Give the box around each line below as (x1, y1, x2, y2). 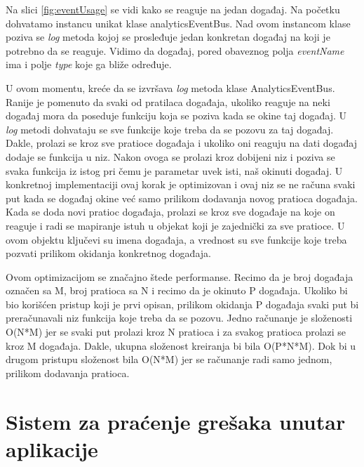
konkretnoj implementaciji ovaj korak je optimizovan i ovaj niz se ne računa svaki (6, 177, 356, 192)
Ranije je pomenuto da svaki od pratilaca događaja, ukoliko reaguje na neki (6, 94, 330, 109)
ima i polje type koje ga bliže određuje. (6, 57, 172, 72)
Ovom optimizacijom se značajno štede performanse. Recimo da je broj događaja (6, 269, 353, 284)
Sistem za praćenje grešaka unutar (6, 407, 346, 435)
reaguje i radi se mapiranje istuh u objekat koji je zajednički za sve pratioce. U (6, 218, 345, 232)
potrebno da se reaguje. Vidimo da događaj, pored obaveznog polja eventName (6, 43, 344, 58)
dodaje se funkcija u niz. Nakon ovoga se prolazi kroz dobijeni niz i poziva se (6, 149, 335, 164)
